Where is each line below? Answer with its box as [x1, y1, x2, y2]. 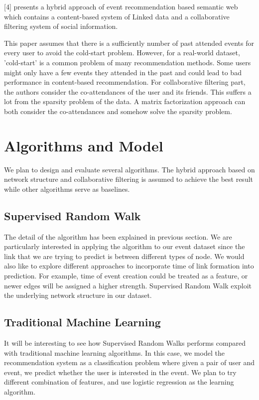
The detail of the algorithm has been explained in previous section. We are [4, 231, 232, 242]
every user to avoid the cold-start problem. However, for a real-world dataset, [4, 47, 240, 58]
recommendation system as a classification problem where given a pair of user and [4, 357, 255, 368]
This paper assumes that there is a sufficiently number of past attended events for [4, 37, 255, 48]
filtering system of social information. [4, 21, 118, 31]
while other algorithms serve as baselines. [4, 183, 130, 194]
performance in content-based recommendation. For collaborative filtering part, [4, 77, 246, 87]
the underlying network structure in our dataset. [4, 290, 152, 300]
